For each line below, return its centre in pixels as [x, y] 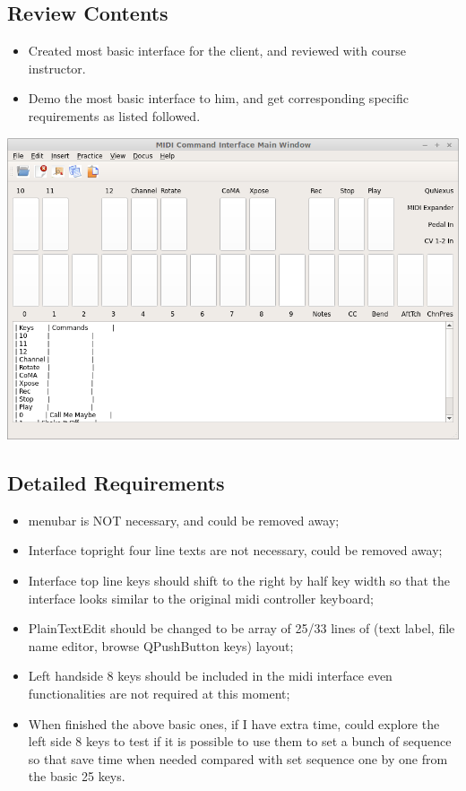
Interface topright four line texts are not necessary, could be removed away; [235, 550]
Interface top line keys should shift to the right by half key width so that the [239, 580]
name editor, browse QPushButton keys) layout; [161, 645]
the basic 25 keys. [77, 776]
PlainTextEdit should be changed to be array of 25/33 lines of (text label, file [242, 628]
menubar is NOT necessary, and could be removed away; [184, 520]
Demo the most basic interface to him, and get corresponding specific [218, 98]
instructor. [57, 68]
